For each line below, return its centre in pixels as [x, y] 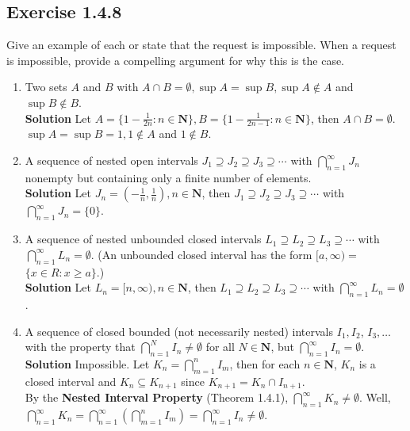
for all [220, 347]
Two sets [46, 87]
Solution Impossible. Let [87, 363]
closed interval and [71, 381]
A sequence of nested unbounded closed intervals [143, 239]
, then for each [265, 363]
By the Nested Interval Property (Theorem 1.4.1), [157, 397]
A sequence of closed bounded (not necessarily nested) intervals [179, 331]
